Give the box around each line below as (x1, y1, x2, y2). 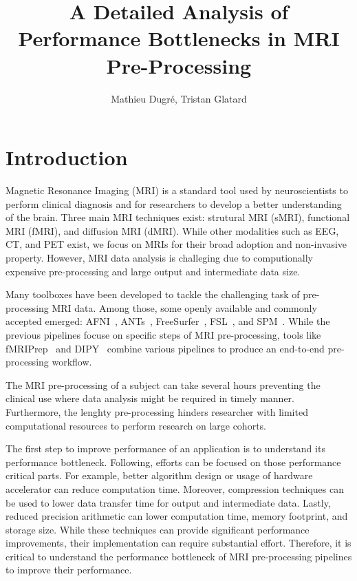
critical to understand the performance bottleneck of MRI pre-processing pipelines (6, 549, 352, 563)
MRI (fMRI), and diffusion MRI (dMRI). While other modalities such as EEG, (6, 223, 339, 237)
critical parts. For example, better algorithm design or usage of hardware (6, 468, 313, 483)
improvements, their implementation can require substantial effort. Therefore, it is (6, 536, 351, 550)
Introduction (6, 143, 128, 171)
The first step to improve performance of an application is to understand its (6, 441, 325, 456)
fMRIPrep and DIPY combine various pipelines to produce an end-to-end (6, 341, 325, 355)
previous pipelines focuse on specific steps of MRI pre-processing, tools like (6, 327, 321, 341)
